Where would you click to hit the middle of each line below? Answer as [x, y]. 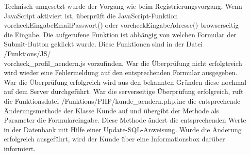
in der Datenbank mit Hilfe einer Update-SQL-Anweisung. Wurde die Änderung [123, 129]
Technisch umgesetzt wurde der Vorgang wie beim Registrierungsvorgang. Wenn [123, 6]
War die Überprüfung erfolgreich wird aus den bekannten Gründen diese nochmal [125, 82]
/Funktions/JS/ [27, 53]
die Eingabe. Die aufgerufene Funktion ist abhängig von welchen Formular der [120, 34]
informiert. [20, 148]
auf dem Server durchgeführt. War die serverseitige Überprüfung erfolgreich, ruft [124, 91]
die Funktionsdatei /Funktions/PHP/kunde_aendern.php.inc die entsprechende [122, 101]
